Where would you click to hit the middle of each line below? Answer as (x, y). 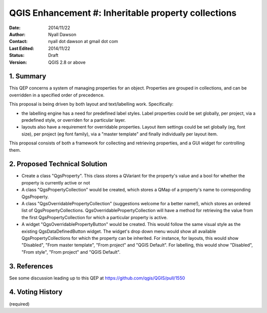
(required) (19, 304)
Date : (15, 28)
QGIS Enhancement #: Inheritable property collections (123, 13)
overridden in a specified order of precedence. (57, 95)
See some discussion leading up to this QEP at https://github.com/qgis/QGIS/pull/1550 (97, 278)
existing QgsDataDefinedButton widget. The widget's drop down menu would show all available (119, 231)
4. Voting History (36, 292)
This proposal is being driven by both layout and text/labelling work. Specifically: (91, 104)
